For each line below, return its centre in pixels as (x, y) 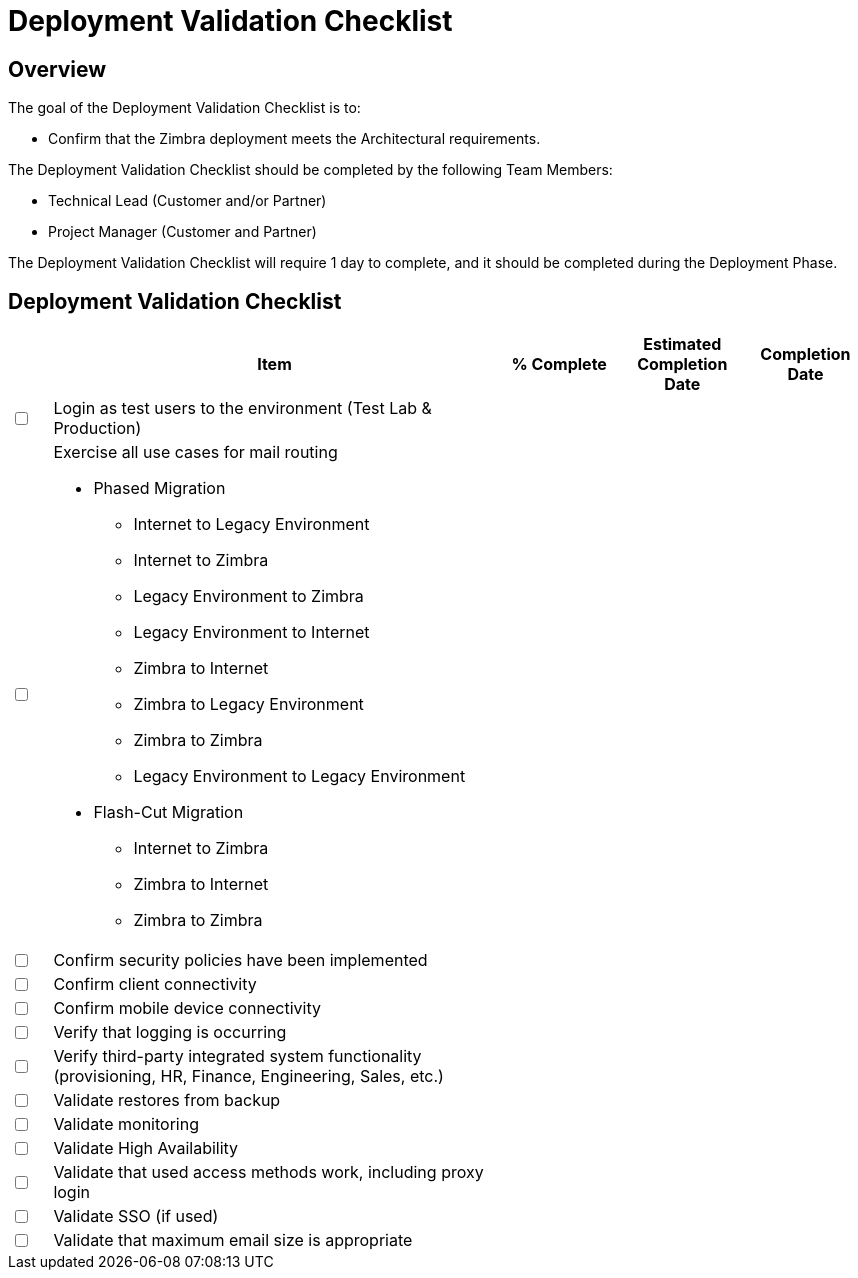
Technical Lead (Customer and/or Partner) (187, 201)
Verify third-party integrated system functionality (237, 1056)
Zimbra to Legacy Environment (248, 704)
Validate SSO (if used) (136, 1216)
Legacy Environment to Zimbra (248, 596)
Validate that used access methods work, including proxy (268, 1172)
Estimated (682, 344)
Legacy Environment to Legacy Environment (299, 776)
